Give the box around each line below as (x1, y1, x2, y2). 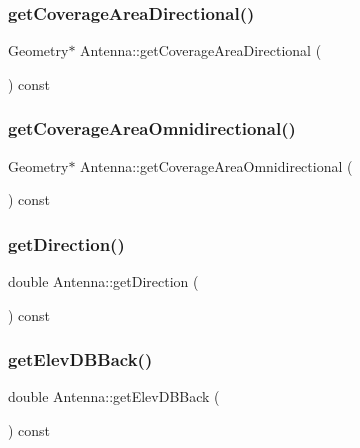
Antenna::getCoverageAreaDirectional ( (80, 40, 322, 61)
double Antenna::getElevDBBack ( (8, 386, 220, 407)
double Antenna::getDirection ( (8, 271, 199, 292)
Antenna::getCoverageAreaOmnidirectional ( (80, 155, 353, 176)
